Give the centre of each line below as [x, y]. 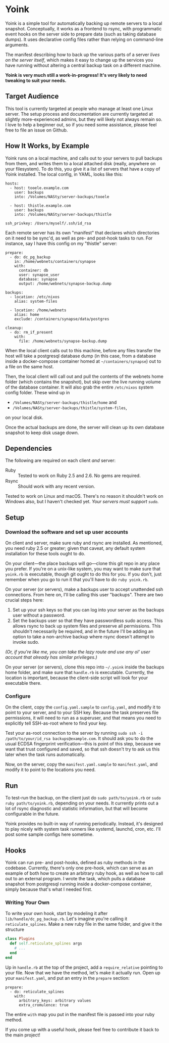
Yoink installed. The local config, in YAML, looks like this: [64, 174]
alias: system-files [36, 301]
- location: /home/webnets [38, 310]
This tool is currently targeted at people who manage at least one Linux [79, 108]
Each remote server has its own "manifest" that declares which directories [82, 232]
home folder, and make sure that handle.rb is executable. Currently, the [79, 673]
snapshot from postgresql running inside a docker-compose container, [79, 884]
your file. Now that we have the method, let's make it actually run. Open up [83, 973]
